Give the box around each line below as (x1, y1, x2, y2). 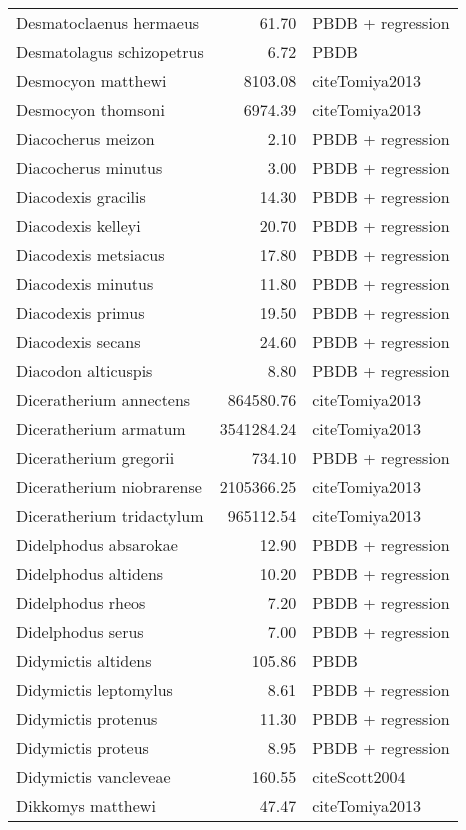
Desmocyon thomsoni (16, 98, 165, 121)
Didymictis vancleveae (16, 765, 171, 788)
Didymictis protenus (16, 707, 158, 730)
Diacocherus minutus (16, 156, 163, 179)
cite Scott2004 (312, 765, 406, 788)
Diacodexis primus (16, 301, 145, 324)
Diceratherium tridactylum (16, 504, 204, 527)
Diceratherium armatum (16, 417, 186, 440)
